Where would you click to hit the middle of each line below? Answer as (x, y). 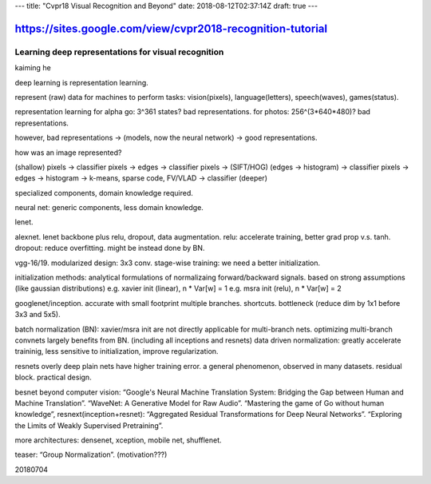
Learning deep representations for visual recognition (119, 52)
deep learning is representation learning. (82, 82)
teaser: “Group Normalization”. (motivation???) (91, 454)
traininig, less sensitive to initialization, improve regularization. (117, 351)
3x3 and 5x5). (38, 315)
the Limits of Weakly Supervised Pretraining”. (89, 425)
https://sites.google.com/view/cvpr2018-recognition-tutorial (171, 28)
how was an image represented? (68, 153)
